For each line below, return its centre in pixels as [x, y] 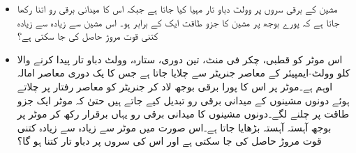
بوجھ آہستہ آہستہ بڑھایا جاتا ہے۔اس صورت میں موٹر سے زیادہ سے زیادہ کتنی [174, 127]
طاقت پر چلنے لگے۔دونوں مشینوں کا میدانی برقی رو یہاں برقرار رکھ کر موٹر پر [183, 114]
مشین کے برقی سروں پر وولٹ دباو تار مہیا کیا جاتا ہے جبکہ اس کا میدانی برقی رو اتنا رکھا [177, 8]
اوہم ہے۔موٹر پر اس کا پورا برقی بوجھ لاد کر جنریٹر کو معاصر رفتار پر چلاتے [175, 86]
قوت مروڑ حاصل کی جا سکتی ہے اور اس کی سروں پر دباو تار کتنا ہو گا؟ [169, 141]
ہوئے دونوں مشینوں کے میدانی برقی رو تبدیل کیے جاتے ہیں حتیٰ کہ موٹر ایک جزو [183, 100]
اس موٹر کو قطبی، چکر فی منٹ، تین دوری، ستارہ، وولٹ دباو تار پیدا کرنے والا [180, 59]
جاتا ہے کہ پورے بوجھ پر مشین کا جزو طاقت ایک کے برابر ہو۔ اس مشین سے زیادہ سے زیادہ [178, 22]
